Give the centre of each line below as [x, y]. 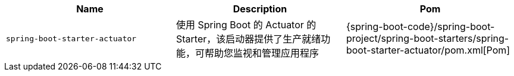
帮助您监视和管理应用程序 [261, 53]
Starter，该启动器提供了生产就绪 [248, 39]
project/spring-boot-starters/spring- [427, 38]
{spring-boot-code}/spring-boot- [420, 27]
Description [260, 9]
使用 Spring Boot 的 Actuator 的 [246, 25]
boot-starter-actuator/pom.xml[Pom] [428, 50]
